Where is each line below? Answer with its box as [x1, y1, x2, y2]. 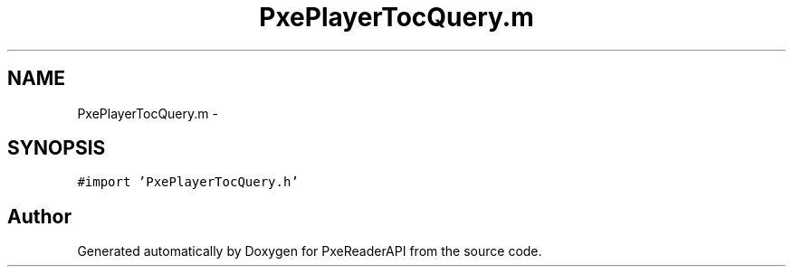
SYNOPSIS [7, 137, 106, 160]
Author [7, 204, 72, 228]
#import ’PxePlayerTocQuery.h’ [77, 175, 299, 190]
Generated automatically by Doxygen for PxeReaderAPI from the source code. [77, 243, 542, 260]
